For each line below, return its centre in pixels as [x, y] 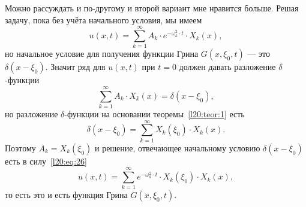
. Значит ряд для [75, 67]
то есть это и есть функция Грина [66, 195]
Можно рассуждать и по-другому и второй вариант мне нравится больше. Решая [152, 8]
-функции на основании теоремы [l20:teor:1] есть [154, 114]
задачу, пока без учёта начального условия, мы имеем [103, 19]
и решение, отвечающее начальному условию [177, 147]
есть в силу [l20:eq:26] [46, 161]
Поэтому [20, 147]
